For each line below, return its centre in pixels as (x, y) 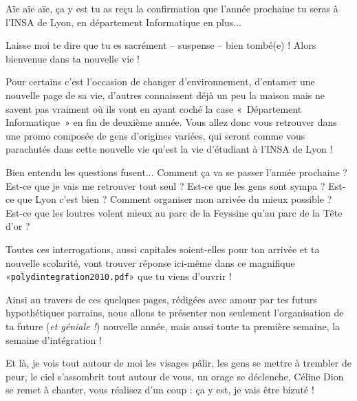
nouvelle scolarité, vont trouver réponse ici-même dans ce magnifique (150, 262)
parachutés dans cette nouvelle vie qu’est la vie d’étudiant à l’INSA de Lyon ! (169, 149)
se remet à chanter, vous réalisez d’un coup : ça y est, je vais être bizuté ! (160, 390)
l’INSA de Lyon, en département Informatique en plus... (123, 22)
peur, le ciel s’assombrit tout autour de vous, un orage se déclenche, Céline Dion (175, 376)
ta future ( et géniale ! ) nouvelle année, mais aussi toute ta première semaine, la (173, 326)
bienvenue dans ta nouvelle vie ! (73, 58)
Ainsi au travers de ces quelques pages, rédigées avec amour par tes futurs (161, 299)
